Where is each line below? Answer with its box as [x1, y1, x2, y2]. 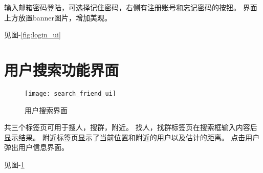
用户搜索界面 [25, 104, 68, 115]
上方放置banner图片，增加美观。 [4, 12, 112, 23]
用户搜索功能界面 [4, 59, 119, 80]
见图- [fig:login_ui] [4, 29, 61, 40]
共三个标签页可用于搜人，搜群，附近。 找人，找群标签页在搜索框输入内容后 [4, 122, 257, 133]
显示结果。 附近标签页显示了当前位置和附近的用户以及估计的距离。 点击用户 [4, 132, 260, 142]
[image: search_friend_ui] [25, 90, 116, 97]
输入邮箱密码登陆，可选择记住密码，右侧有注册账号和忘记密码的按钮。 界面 [4, 2, 257, 12]
